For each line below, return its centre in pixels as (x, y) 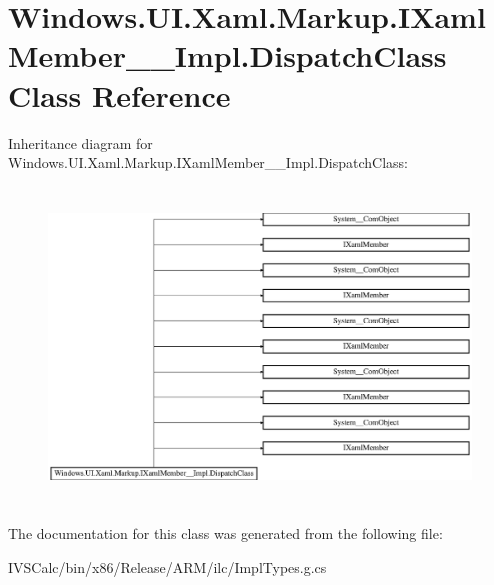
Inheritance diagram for (80, 142)
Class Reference (119, 94)
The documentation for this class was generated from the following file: (225, 533)
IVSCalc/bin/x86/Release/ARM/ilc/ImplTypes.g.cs (167, 566)
